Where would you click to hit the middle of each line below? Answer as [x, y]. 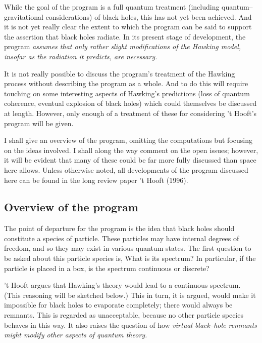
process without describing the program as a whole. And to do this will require [126, 83]
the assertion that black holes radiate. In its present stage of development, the [125, 36]
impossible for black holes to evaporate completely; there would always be [118, 305]
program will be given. [39, 123]
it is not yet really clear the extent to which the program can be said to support [128, 27]
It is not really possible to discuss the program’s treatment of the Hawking [120, 73]
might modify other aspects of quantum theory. [76, 335]
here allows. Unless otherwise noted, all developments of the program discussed [126, 169]
